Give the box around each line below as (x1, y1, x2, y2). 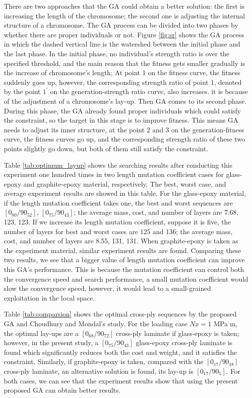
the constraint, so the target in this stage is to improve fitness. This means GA (4, 115, 238, 125)
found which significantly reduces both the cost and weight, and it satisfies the (4, 347, 237, 357)
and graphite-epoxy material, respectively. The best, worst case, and (23, 178, 226, 189)
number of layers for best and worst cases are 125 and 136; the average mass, (4, 226, 233, 236)
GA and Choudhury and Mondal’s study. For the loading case (4, 318, 188, 328)
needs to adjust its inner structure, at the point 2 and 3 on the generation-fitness (4, 124, 244, 134)
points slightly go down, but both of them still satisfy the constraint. (4, 143, 208, 153)
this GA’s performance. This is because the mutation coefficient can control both (4, 264, 244, 274)
